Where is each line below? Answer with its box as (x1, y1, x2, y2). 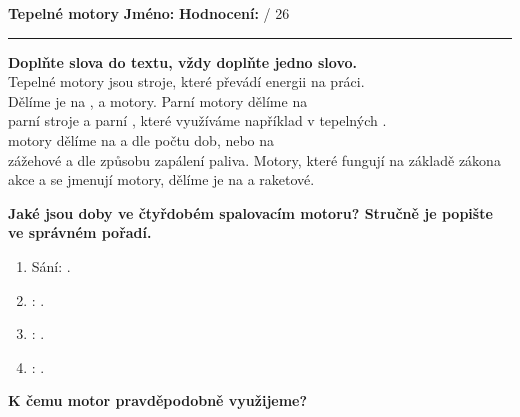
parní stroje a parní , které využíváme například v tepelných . (8, 110, 387, 131)
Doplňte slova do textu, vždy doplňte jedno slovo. (8, 51, 357, 72)
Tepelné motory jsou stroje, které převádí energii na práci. (8, 71, 365, 92)
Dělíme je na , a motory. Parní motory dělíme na (8, 90, 308, 111)
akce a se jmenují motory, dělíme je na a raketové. (8, 169, 315, 190)
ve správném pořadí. (8, 222, 152, 243)
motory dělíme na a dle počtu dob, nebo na (8, 129, 275, 150)
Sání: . (31, 255, 71, 276)
